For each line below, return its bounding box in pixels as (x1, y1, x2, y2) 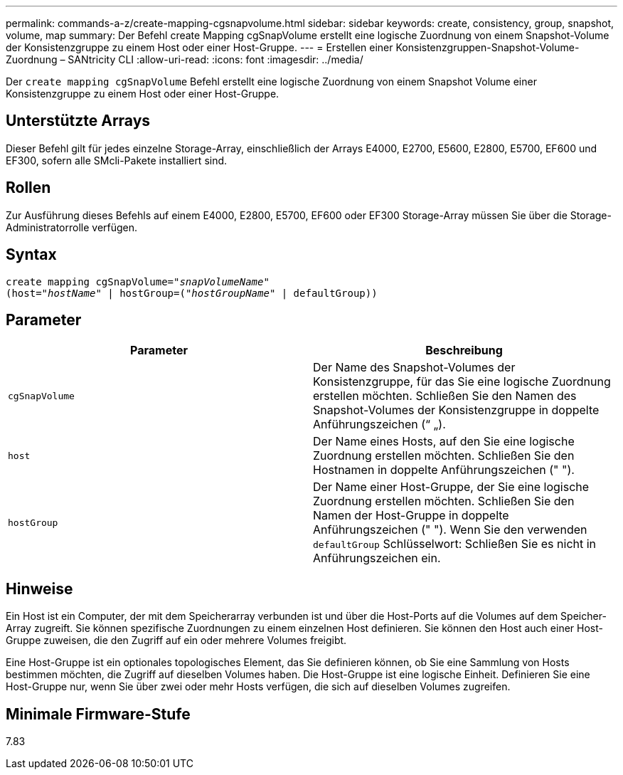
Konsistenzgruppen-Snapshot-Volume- (395, 41, 580, 53)
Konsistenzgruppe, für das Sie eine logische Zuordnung (313, 374, 611, 389)
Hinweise (6, 579, 73, 598)
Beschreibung (425, 343, 503, 358)
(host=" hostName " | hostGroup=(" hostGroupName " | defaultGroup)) (6, 287, 378, 299)
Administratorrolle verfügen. (6, 221, 138, 233)
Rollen (6, 179, 51, 197)
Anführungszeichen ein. (313, 551, 441, 566)
